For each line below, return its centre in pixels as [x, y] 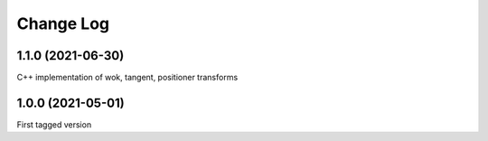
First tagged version [54, 124]
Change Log [63, 23]
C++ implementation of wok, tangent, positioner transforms [127, 78]
